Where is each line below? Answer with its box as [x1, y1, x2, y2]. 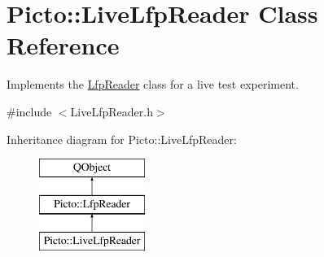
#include [7, 102, 52, 120]
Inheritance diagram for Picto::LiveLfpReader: [7, 130, 237, 147]
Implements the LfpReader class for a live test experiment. [7, 76, 299, 93]
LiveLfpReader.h [70, 102, 153, 120]
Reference [7, 28, 120, 62]
